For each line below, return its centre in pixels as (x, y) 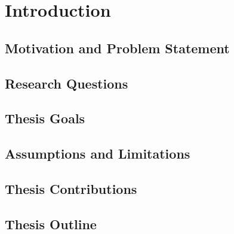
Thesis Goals (45, 118)
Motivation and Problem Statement (117, 48)
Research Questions (67, 83)
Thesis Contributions (71, 188)
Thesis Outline (51, 224)
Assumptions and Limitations (98, 154)
